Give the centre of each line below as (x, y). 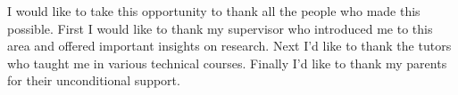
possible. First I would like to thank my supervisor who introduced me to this (220, 28)
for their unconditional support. (94, 80)
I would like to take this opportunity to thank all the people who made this (214, 11)
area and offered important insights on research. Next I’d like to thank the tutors (229, 46)
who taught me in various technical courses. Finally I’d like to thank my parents (227, 63)
